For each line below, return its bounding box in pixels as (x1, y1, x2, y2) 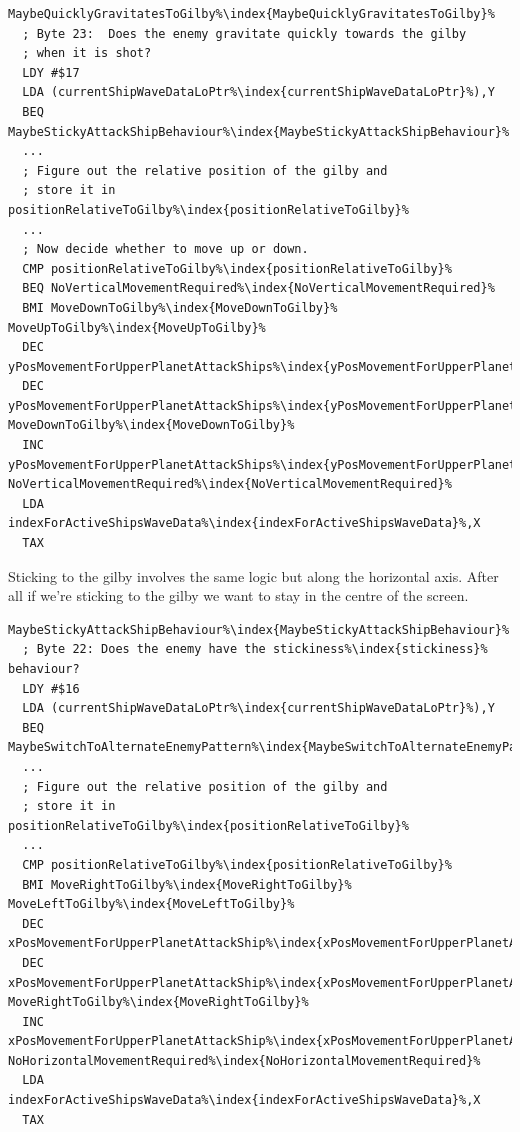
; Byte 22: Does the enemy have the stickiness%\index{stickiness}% (22, 642, 488, 657)
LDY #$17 (22, 65, 80, 80)
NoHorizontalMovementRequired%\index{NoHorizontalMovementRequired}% (8, 1053, 481, 1068)
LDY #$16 (22, 681, 80, 696)
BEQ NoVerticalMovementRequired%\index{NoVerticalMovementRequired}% (22, 281, 495, 296)
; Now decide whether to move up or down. (22, 242, 309, 257)
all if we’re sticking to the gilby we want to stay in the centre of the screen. (8, 585, 469, 606)
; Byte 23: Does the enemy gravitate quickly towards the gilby (22, 26, 467, 41)
